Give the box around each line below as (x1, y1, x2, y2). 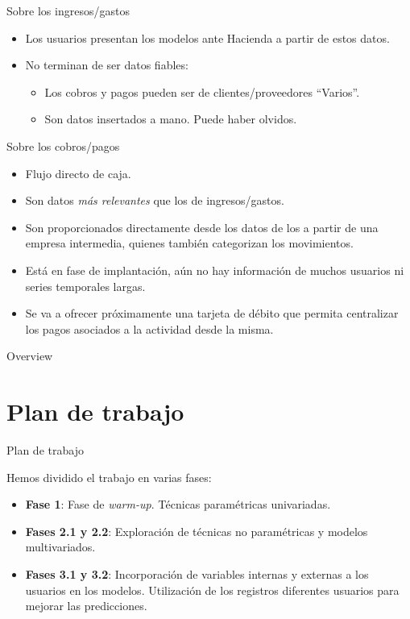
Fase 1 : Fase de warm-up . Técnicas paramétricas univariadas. (25, 496, 331, 513)
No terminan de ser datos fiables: (25, 56, 188, 73)
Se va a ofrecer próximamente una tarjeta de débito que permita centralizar (25, 305, 399, 322)
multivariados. (25, 538, 96, 555)
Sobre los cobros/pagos (6, 137, 120, 154)
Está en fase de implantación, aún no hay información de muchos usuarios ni (25, 261, 404, 278)
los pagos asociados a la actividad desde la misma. (25, 320, 274, 337)
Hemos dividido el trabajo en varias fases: (6, 468, 212, 485)
